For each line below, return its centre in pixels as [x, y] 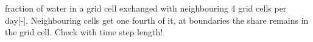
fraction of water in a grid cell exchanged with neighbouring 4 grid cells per [146, 8]
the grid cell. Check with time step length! [84, 32]
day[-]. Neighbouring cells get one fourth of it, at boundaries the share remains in [157, 20]
